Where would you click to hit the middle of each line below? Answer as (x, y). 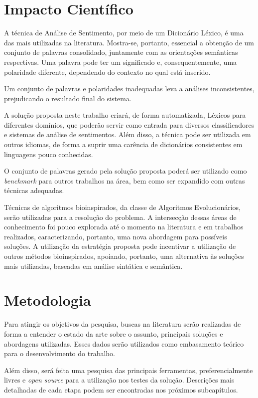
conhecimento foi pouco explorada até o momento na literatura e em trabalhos (124, 227)
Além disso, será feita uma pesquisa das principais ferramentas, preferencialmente (129, 370)
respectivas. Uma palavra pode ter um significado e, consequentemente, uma (121, 62)
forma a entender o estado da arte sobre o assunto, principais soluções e (114, 333)
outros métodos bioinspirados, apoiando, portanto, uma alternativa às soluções (124, 256)
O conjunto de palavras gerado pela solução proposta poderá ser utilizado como (126, 171)
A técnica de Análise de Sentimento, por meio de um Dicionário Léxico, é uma (124, 33)
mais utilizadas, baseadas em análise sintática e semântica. (93, 266)
